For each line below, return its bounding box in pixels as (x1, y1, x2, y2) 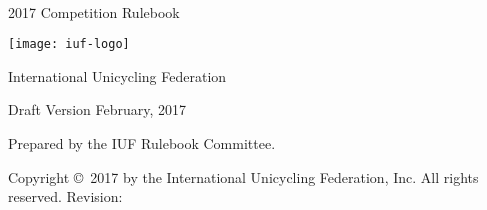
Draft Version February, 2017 (8, 99, 186, 120)
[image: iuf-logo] (8, 37, 130, 52)
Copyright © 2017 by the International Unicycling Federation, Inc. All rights (8, 166, 479, 187)
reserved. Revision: (8, 186, 123, 207)
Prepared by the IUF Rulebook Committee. (8, 133, 276, 154)
